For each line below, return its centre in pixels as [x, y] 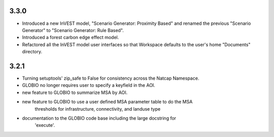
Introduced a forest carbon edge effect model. [71, 38]
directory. [32, 52]
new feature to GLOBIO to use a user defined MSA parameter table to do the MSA [107, 102]
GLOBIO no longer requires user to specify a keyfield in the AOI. [89, 85]
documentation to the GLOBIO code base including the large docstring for [99, 118]
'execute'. [45, 125]
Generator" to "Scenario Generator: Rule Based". [73, 30]
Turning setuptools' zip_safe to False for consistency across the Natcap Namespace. [111, 78]
